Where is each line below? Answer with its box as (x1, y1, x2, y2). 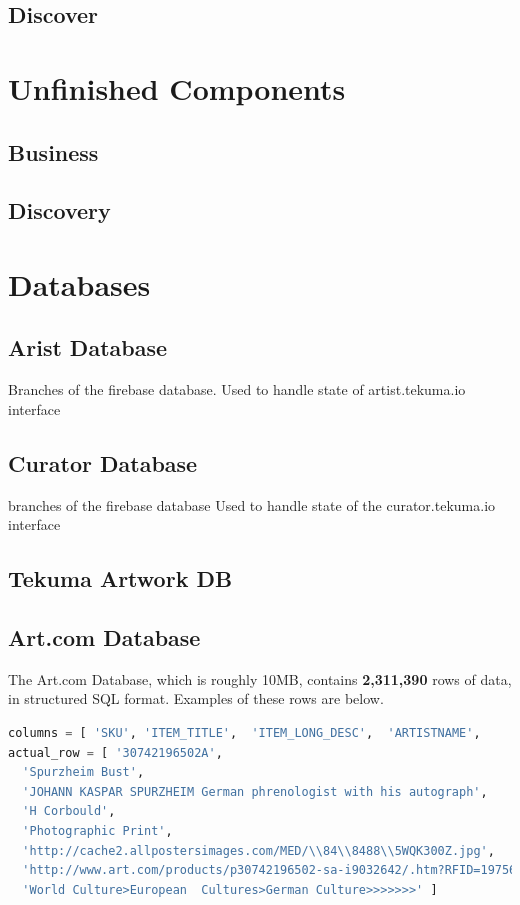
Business (8, 136, 99, 167)
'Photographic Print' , (22, 824, 173, 839)
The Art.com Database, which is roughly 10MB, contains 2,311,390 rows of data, (8, 668, 512, 689)
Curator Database (8, 447, 198, 478)
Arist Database (8, 332, 168, 363)
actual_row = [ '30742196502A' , (8, 745, 223, 760)
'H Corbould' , (22, 804, 116, 819)
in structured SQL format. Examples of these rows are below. (8, 688, 384, 709)
